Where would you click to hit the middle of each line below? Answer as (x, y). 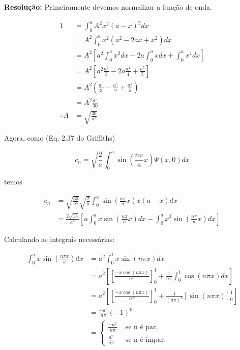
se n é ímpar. (146, 340)
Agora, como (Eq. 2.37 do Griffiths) (60, 138)
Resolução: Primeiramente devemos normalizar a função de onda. (108, 7)
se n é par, (142, 327)
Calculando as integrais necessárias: (59, 239)
